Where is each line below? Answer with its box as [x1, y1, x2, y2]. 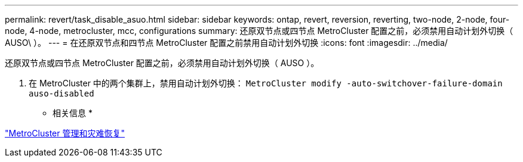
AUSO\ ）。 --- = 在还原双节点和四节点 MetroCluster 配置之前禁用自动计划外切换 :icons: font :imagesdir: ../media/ [5, 38, 448, 48]
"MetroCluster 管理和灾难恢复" [5, 128, 125, 138]
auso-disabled [29, 89, 94, 98]
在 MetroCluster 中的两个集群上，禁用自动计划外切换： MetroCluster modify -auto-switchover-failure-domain [29, 78, 503, 88]
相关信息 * [53, 108, 93, 118]
